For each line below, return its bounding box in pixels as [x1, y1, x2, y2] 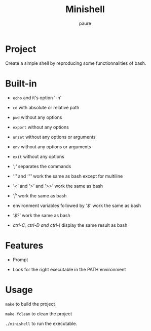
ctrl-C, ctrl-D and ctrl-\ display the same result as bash [12, 222, 128, 228]
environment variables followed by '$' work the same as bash [12, 202, 141, 209]
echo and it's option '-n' [12, 95, 62, 101]
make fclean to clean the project [5, 310, 72, 317]
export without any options [12, 124, 69, 130]
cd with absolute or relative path [12, 104, 80, 110]
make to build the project [5, 301, 55, 307]
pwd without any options [12, 114, 62, 120]
